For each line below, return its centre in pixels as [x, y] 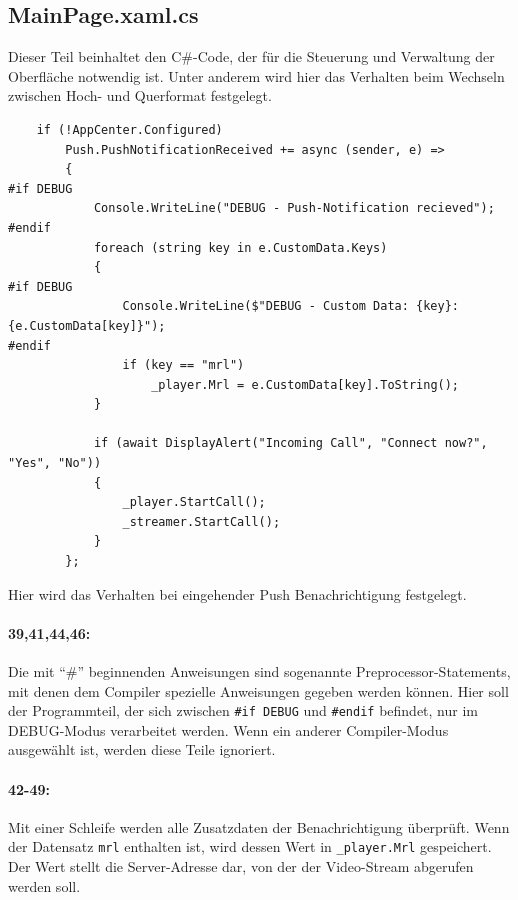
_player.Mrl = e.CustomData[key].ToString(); [305, 384]
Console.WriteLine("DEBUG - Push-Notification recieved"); [294, 208]
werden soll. [44, 885]
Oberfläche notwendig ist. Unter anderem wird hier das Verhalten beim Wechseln [256, 75]
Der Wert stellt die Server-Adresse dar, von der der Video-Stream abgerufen [241, 866]
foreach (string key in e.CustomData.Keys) [240, 247]
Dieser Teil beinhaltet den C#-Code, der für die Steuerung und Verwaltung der [251, 56]
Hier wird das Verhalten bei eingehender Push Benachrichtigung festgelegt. [237, 593]
